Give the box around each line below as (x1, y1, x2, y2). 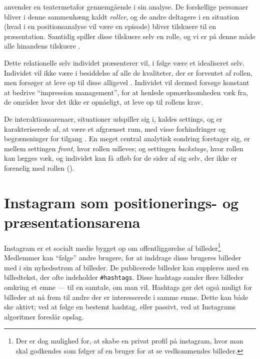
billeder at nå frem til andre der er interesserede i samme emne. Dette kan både (4, 291, 248, 302)
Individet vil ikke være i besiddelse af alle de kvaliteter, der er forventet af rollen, (4, 67, 252, 78)
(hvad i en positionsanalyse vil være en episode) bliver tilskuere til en (4, 21, 216, 32)
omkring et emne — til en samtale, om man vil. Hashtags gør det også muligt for (4, 281, 252, 292)
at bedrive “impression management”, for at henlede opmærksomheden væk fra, (4, 87, 248, 97)
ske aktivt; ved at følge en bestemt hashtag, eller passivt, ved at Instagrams (4, 301, 236, 312)
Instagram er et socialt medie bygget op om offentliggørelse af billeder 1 (4, 241, 221, 253)
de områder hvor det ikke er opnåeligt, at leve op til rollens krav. (4, 97, 203, 107)
